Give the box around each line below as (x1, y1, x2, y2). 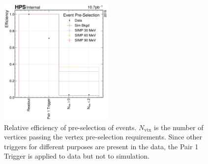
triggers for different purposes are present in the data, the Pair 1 (4, 141, 199, 151)
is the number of (153, 122, 204, 132)
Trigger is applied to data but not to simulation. (4, 151, 149, 161)
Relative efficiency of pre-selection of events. (4, 122, 137, 132)
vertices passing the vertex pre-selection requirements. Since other (4, 132, 203, 142)
